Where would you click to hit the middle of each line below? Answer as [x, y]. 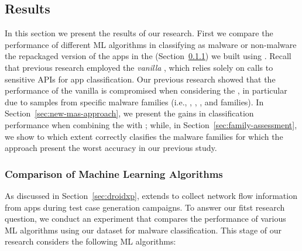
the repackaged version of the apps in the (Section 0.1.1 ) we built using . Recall [148, 56]
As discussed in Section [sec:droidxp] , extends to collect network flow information [151, 195]
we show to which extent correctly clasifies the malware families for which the [144, 136]
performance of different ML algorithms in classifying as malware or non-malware [151, 44]
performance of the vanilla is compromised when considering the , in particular [146, 90]
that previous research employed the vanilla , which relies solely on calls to [139, 67]
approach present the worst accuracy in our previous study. [111, 148]
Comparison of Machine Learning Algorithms [114, 173]
